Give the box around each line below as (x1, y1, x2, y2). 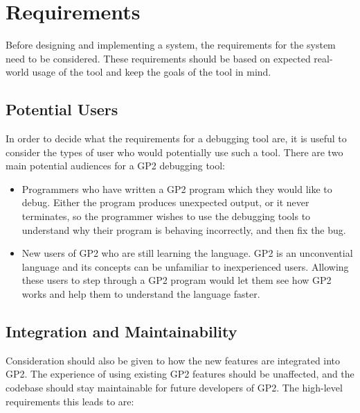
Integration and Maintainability (6, 321, 237, 342)
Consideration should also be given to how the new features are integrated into (6, 353, 341, 367)
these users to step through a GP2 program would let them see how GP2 (21, 273, 332, 287)
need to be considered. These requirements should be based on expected (6, 51, 311, 65)
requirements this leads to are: (6, 394, 134, 408)
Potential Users (6, 99, 118, 120)
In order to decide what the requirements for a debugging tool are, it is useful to (6, 131, 347, 146)
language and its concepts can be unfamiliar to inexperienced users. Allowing (21, 259, 349, 273)
